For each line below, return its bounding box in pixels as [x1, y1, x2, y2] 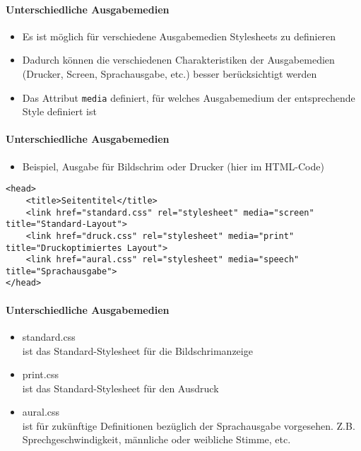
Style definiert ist [22, 104, 97, 119]
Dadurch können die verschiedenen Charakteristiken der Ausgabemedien [22, 52, 335, 67]
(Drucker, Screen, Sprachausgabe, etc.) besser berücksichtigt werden [22, 66, 317, 81]
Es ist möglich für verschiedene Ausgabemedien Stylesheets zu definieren [22, 28, 336, 43]
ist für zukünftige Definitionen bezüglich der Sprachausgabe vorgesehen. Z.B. [22, 418, 355, 433]
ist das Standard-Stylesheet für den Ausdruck [22, 380, 219, 395]
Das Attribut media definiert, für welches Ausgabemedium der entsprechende [22, 90, 355, 105]
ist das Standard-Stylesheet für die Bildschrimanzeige [22, 343, 253, 358]
